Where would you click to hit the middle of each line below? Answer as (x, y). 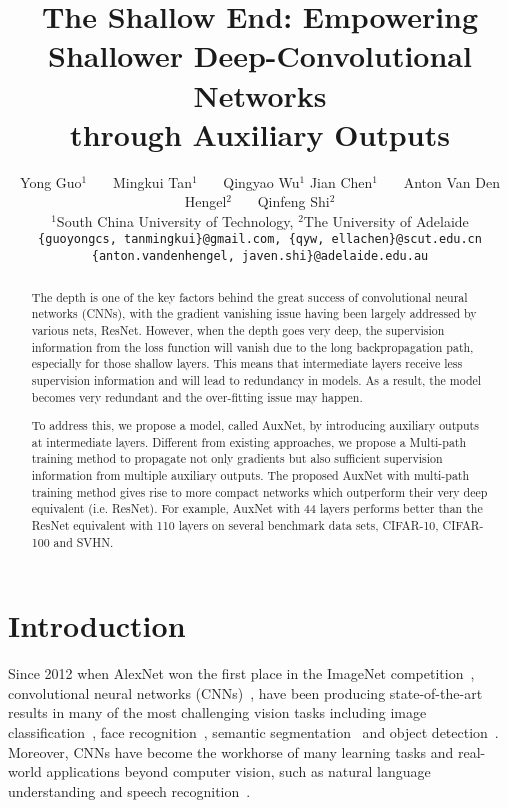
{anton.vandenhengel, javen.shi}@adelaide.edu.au (260, 256)
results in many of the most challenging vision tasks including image (217, 712)
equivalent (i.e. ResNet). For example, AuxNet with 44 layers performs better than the (257, 508)
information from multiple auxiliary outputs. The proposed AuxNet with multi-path (250, 475)
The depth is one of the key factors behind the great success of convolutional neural (249, 296)
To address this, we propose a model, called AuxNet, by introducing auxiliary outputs (255, 425)
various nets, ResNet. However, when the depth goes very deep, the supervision (238, 329)
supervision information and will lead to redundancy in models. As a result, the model (256, 379)
